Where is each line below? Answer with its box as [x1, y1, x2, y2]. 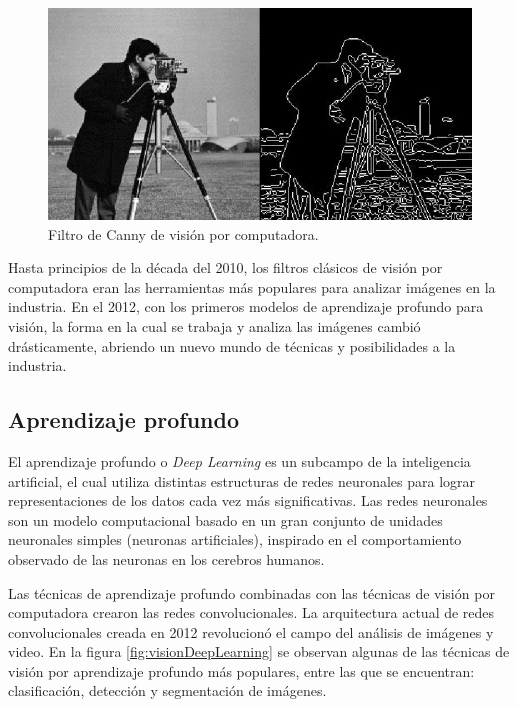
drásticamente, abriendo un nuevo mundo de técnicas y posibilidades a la [8, 335, 456, 356]
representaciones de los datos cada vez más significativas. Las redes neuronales [8, 490, 488, 511]
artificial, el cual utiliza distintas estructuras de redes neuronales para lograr [8, 470, 476, 491]
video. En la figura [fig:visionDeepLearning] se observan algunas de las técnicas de [8, 641, 510, 662]
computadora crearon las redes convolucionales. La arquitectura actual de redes [8, 602, 495, 623]
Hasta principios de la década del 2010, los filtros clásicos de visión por [8, 257, 443, 278]
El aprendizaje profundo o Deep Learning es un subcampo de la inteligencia [8, 450, 471, 471]
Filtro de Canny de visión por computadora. [48, 223, 319, 244]
